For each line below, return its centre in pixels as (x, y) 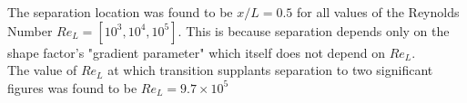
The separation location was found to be (120, 12)
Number (30, 30)
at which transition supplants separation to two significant (270, 70)
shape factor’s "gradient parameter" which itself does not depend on (197, 52)
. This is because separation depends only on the (314, 30)
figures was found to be (72, 87)
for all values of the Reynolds (378, 12)
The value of (42, 70)
